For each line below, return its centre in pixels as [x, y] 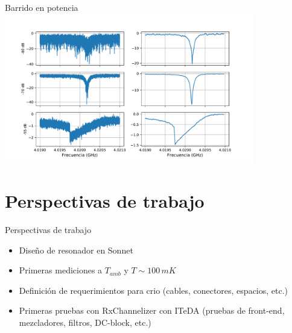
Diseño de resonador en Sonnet [76, 250]
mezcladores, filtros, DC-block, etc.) [85, 322]
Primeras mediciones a [61, 270]
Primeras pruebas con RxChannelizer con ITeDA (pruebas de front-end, [152, 310]
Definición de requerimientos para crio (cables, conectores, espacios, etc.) [154, 290]
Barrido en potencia [42, 7]
